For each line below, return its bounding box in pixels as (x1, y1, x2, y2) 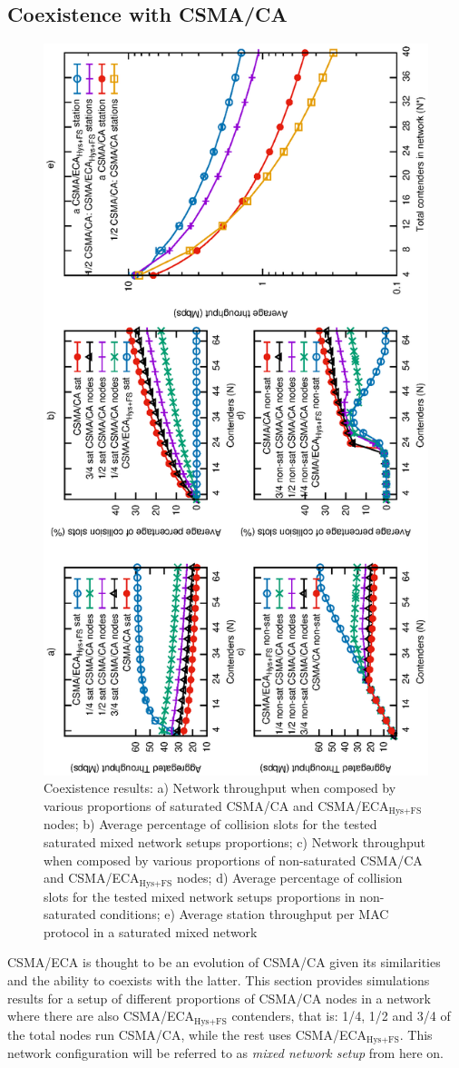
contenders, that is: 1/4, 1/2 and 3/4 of (231, 1006, 451, 1025)
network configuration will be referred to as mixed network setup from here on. (7, 1043, 444, 1063)
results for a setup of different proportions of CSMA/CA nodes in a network (7, 988, 431, 1007)
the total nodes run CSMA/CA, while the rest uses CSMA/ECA (7, 1024, 367, 1043)
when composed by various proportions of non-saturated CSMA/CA (44, 850, 423, 869)
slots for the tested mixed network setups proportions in (44, 886, 356, 905)
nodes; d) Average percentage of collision (176, 868, 403, 887)
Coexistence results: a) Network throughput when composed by (44, 778, 396, 797)
